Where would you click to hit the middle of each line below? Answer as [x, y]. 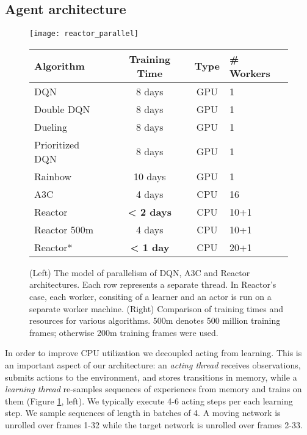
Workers [250, 73]
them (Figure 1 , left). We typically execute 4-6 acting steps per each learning [149, 400]
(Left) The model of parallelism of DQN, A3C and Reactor [140, 272]
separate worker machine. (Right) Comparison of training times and [156, 308]
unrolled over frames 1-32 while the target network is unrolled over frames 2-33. [154, 424]
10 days [150, 176]
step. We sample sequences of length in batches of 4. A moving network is [143, 413]
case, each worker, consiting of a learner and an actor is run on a [150, 297]
